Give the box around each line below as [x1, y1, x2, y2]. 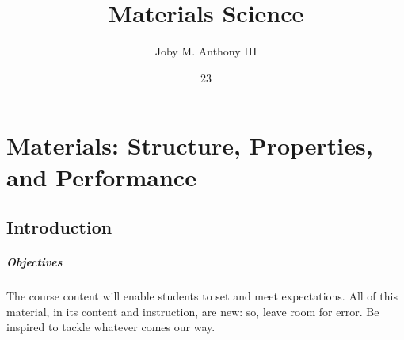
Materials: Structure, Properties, [6, 129, 373, 162]
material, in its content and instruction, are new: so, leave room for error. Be [6, 303, 379, 319]
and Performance [6, 160, 196, 193]
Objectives [6, 254, 63, 270]
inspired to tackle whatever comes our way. [6, 319, 215, 335]
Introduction [6, 215, 112, 239]
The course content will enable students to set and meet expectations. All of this [6, 288, 398, 304]
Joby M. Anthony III [154, 43, 257, 59]
